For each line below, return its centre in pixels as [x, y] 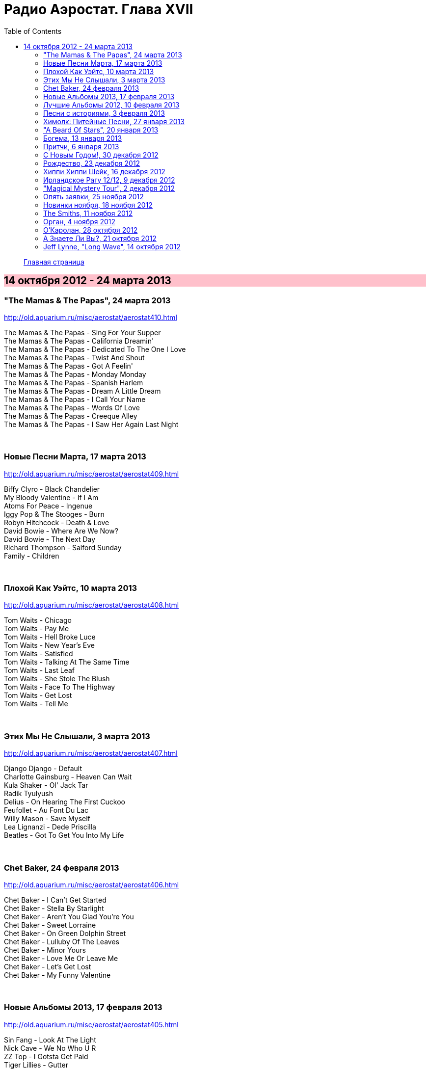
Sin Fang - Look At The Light [50, 1040]
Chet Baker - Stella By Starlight [54, 908]
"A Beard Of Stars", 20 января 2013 [101, 130]
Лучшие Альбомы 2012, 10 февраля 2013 [111, 105]
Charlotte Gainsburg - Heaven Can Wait [68, 777]
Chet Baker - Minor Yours [45, 950]
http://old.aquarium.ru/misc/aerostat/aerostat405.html [91, 1024]
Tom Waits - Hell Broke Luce [50, 637]
